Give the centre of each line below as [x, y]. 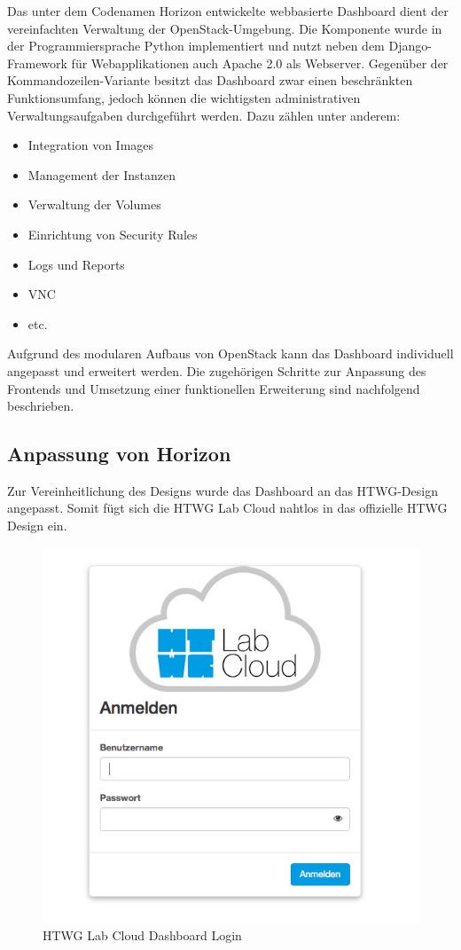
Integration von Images [91, 145]
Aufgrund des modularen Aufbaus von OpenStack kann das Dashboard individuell [230, 353]
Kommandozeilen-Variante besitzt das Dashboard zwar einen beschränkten [210, 80]
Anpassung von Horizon [119, 454]
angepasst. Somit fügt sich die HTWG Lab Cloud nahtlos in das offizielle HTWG [227, 508]
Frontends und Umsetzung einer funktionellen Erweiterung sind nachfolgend [214, 388]
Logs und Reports [76, 264]
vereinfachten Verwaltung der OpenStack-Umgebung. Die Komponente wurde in [225, 28]
